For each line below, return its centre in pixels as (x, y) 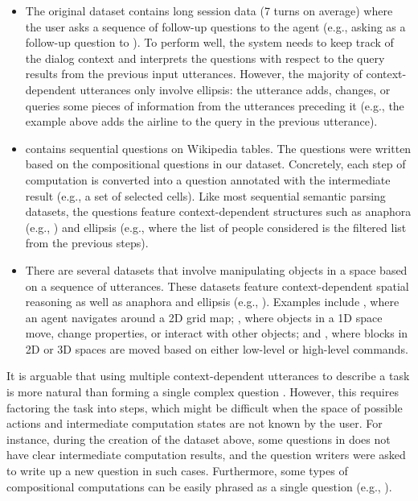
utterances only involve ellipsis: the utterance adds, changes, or (235, 89)
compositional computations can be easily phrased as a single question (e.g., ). (199, 486)
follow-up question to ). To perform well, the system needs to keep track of (209, 42)
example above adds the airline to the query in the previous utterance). (201, 121)
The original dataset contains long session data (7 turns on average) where (209, 10)
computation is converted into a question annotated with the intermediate (208, 179)
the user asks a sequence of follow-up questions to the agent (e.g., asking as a (215, 26)
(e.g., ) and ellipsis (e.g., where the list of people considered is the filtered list (216, 227)
